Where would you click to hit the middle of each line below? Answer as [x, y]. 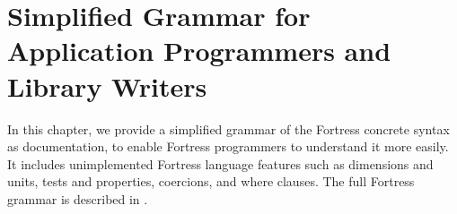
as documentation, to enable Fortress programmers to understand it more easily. [228, 146]
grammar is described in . [78, 198]
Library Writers [107, 86]
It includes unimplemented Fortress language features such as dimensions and [220, 163]
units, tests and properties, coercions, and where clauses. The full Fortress [211, 181]
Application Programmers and [199, 51]
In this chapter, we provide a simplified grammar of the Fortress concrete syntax [228, 128]
